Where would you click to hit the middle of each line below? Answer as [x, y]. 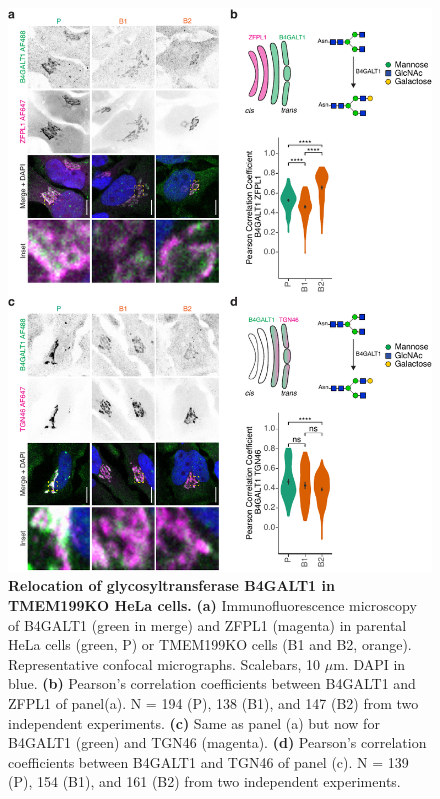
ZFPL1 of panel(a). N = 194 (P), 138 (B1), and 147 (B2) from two [213, 703]
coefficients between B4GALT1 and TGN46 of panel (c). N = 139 [208, 761]
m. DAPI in [369, 663]
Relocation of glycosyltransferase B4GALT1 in [171, 585]
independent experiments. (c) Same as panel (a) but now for [194, 722]
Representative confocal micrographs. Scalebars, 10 [164, 663]
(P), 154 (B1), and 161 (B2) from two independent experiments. [204, 781]
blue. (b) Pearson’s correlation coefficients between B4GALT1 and [212, 683]
